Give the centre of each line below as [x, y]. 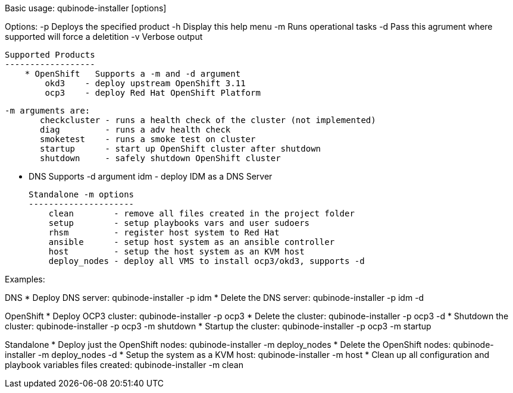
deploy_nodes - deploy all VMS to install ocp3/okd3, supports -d [207, 261]
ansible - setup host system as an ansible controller [192, 242]
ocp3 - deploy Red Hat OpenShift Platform [153, 93]
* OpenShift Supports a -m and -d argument [133, 74]
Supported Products [50, 55]
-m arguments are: [48, 111]
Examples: [25, 279]
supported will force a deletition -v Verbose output [104, 37]
